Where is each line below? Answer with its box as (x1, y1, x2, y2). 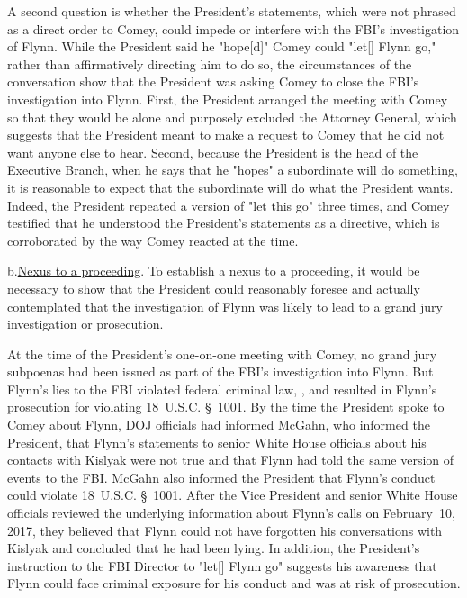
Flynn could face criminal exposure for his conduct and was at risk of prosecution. (7, 574, 461, 593)
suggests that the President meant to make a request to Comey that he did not (7, 125, 445, 144)
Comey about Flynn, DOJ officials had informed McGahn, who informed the (7, 415, 430, 434)
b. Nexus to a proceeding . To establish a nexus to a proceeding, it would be (7, 261, 420, 280)
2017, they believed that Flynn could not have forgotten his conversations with (7, 521, 443, 539)
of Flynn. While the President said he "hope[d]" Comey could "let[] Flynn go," (7, 37, 436, 56)
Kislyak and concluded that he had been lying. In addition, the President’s (7, 539, 420, 557)
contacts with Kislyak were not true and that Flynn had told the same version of (7, 450, 454, 469)
